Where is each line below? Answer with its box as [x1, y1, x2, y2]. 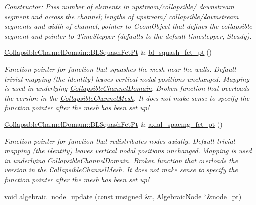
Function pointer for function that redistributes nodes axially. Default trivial [4, 135, 235, 146]
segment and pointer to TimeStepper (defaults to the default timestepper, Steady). [4, 30, 252, 41]
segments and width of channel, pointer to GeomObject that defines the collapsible [4, 21, 252, 31]
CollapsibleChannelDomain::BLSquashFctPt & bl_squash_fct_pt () [4, 47, 212, 57]
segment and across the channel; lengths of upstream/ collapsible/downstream [4, 11, 239, 21]
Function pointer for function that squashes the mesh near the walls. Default [4, 63, 236, 74]
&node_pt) [207, 191, 242, 201]
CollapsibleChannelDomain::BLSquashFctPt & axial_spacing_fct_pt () [4, 119, 223, 129]
